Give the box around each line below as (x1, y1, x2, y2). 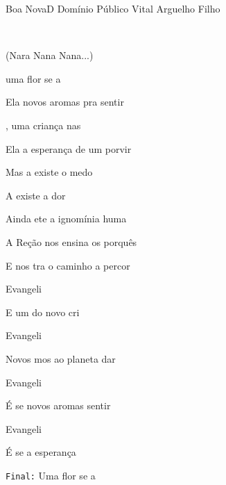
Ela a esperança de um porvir (6, 141, 132, 156)
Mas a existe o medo (6, 165, 93, 179)
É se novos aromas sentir (6, 398, 111, 413)
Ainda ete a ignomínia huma (6, 211, 127, 226)
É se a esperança (6, 445, 76, 459)
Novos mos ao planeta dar (6, 351, 116, 365)
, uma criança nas (6, 117, 81, 132)
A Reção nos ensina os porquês (6, 234, 137, 249)
